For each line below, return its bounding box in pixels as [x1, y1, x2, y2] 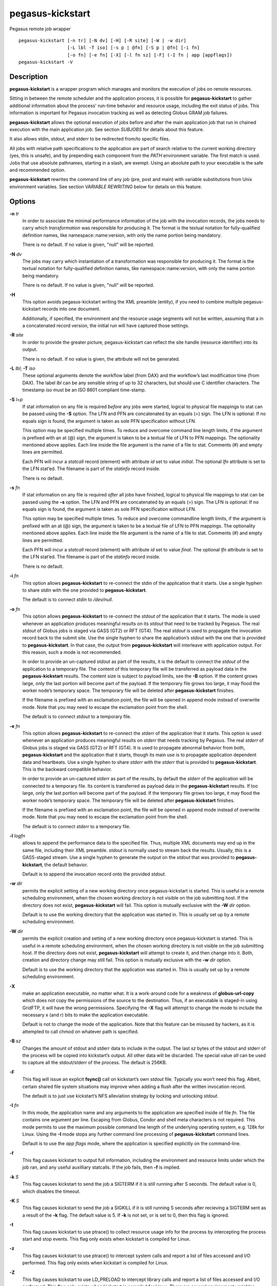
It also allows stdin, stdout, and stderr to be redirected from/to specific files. [9, 136, 170, 142]
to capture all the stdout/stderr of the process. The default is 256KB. [22, 1060, 167, 1066]
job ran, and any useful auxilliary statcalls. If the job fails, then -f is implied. [22, 1164, 181, 1170]
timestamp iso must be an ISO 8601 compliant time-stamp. [22, 387, 146, 393]
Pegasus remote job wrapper [9, 26, 71, 32]
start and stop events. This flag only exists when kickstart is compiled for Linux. [22, 1236, 191, 1242]
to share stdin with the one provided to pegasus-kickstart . [22, 587, 147, 593]
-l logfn [9, 833, 26, 839]
